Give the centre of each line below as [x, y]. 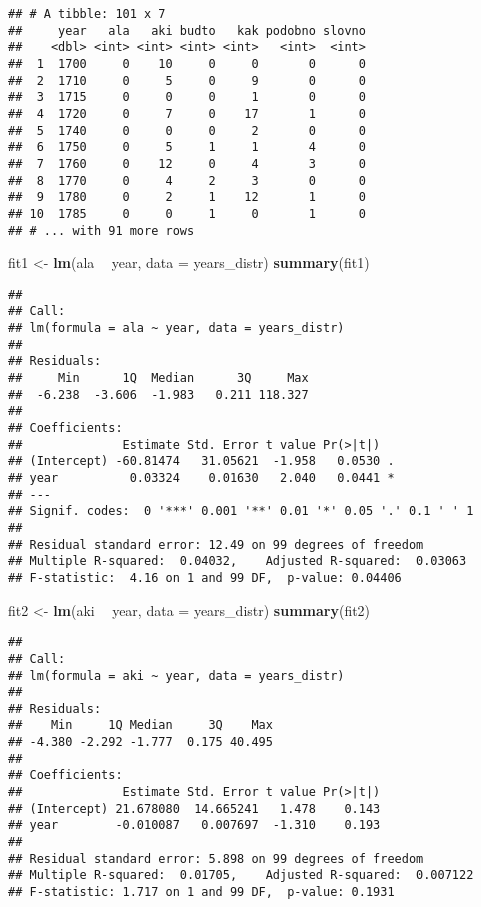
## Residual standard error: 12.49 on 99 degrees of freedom [216, 544]
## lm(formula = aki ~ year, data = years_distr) [176, 675]
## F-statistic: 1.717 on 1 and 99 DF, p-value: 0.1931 [201, 892]
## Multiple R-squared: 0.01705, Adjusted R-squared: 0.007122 [241, 875]
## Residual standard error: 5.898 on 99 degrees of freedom [216, 858]
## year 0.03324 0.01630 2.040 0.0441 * [201, 478]
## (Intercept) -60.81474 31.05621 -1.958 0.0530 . [201, 461]
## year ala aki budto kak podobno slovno [187, 30]
